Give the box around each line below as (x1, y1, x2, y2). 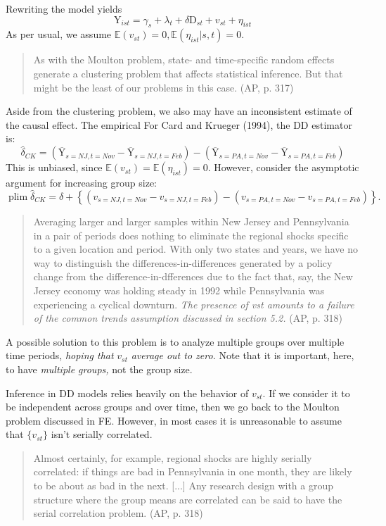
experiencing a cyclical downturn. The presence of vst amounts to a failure (33, 296, 354, 311)
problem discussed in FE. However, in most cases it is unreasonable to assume (6, 413, 342, 427)
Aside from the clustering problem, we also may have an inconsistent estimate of (6, 104, 352, 118)
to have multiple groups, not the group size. (6, 361, 193, 376)
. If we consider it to (262, 385, 350, 400)
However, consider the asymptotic (214, 160, 359, 175)
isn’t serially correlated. (51, 427, 153, 442)
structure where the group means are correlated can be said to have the (33, 491, 342, 506)
